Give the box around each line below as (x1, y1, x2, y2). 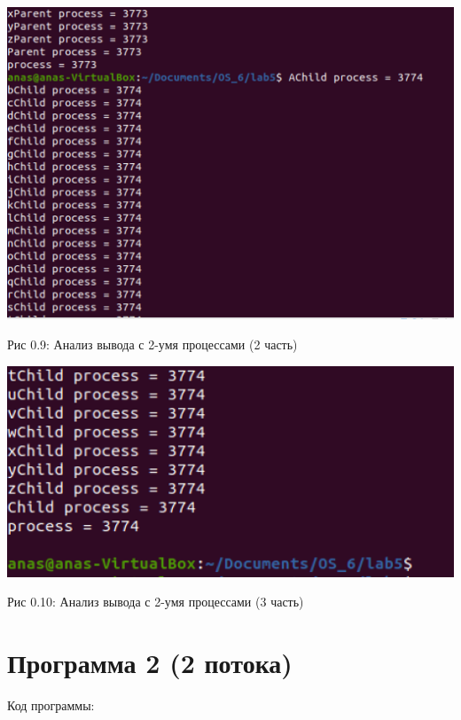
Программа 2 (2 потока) (7, 645, 293, 681)
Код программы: (7, 696, 95, 715)
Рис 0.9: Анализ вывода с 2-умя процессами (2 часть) (7, 335, 298, 353)
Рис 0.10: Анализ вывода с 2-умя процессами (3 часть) (7, 592, 304, 611)
